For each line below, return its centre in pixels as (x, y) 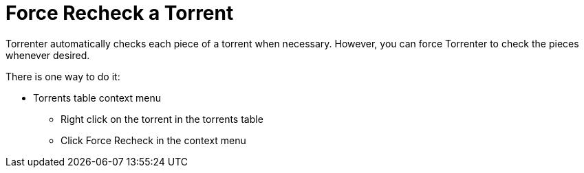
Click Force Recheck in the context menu (153, 140)
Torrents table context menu (97, 97)
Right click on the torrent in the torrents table (162, 119)
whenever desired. (48, 55)
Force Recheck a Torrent (120, 13)
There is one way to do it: (63, 76)
